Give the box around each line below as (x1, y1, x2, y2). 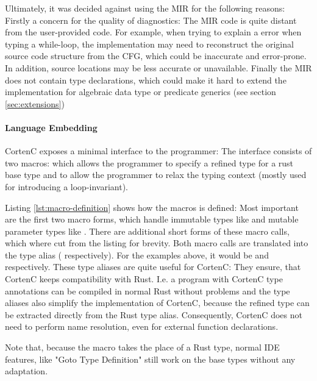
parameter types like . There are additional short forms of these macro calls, (5, 224, 290, 237)
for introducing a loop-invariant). (5, 180, 129, 193)
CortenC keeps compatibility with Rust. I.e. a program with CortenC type (5, 272, 283, 285)
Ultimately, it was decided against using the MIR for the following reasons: (5, 2, 285, 14)
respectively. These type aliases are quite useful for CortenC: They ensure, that (5, 260, 301, 273)
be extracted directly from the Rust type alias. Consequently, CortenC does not (5, 308, 302, 321)
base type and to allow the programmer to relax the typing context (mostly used (5, 168, 307, 181)
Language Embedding (5, 121, 98, 134)
